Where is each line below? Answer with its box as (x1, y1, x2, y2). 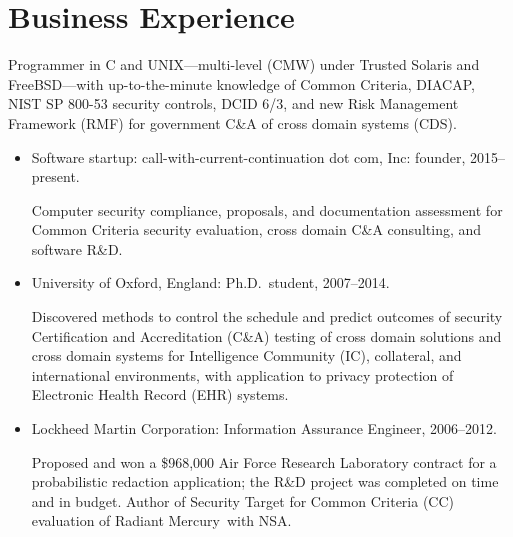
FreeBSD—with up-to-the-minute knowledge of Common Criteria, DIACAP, (8, 73, 475, 94)
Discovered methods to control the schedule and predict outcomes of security (31, 306, 503, 327)
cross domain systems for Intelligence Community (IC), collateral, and (31, 345, 462, 366)
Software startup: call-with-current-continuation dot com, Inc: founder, (31, 146, 466, 167)
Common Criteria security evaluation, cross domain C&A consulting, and (31, 219, 482, 240)
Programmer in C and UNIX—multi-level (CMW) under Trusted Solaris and (8, 54, 480, 75)
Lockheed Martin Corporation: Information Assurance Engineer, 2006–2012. (31, 418, 497, 439)
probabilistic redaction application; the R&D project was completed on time (31, 471, 499, 492)
